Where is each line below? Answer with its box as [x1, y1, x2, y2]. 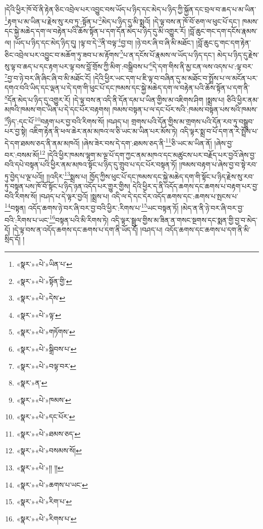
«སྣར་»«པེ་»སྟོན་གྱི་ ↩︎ [16, 275, 72, 286]
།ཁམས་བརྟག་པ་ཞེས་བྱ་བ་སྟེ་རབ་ [179, 159, 257, 170]
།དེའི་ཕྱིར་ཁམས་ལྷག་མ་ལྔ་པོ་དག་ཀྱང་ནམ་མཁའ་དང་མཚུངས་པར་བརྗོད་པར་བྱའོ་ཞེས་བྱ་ [47, 149, 256, 160]
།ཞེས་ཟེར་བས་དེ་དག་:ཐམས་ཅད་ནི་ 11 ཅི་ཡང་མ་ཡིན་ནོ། [82, 136, 212, 148]
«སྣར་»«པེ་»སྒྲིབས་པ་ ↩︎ [16, 343, 77, 354]
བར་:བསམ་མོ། [5, 149, 39, 160]
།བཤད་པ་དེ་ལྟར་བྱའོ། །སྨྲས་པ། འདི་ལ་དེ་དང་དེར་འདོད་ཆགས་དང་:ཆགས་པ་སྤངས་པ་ [39, 190, 238, 201]
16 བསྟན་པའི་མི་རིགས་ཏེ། [49, 213, 109, 225]
